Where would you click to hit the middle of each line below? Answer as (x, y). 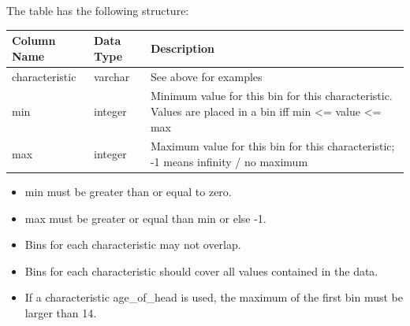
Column (34, 41)
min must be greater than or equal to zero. (128, 192)
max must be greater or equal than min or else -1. (145, 218)
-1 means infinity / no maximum (229, 161)
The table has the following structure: (98, 10)
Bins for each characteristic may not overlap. (133, 245)
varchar (112, 76)
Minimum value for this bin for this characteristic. (271, 96)
